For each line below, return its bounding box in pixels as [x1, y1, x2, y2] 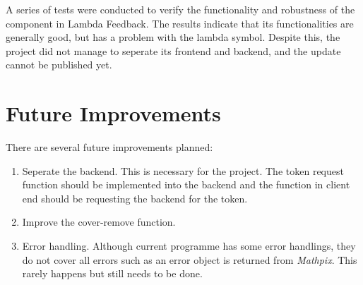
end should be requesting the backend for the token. [22, 190, 248, 205]
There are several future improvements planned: [6, 140, 213, 154]
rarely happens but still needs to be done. [22, 266, 203, 281]
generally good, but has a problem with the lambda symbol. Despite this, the [6, 30, 340, 44]
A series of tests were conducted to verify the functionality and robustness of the [6, 2, 355, 16]
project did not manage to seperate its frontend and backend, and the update [6, 43, 341, 58]
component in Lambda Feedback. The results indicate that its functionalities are [6, 16, 354, 30]
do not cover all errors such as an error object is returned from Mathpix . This [22, 252, 357, 267]
